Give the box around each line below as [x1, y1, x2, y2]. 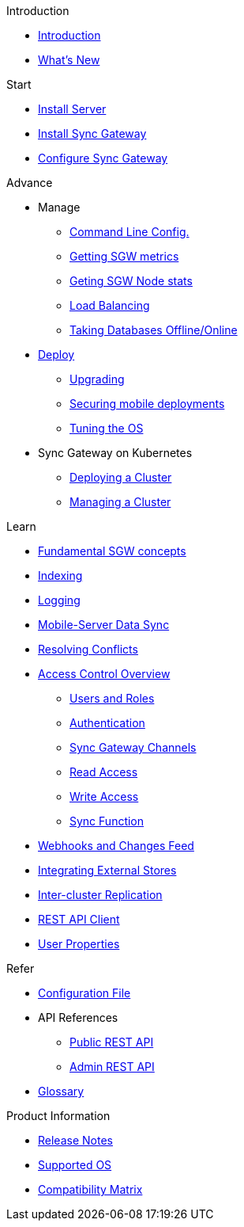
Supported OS [38, 1158, 112, 1172]
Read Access [69, 765, 138, 779]
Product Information [6, 1109, 111, 1122]
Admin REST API [69, 1060, 155, 1073]
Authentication [69, 716, 145, 730]
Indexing [38, 569, 83, 582]
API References [38, 1011, 118, 1024]
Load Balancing [69, 299, 150, 312]
